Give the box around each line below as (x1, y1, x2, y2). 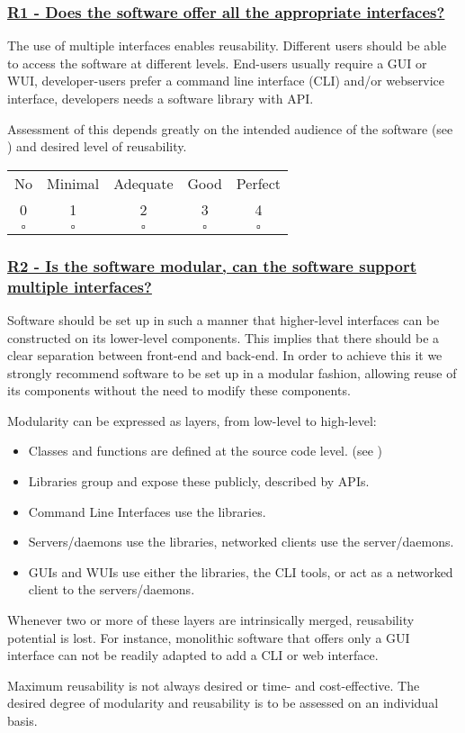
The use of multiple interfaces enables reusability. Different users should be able (7, 36, 447, 55)
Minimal (47, 172, 100, 194)
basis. (7, 711, 38, 730)
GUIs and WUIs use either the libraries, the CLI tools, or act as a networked (28, 562, 453, 581)
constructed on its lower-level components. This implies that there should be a (7, 328, 440, 347)
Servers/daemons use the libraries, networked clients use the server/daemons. (28, 532, 454, 551)
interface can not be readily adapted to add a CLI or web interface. (7, 646, 379, 665)
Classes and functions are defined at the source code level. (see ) (28, 441, 383, 460)
